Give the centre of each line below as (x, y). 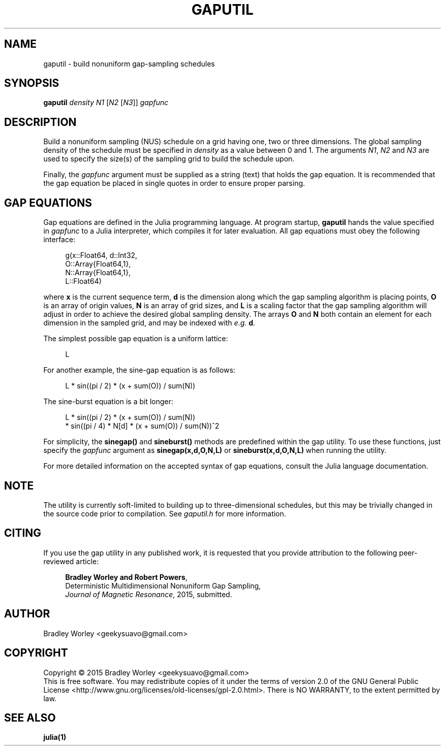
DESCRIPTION (40, 122)
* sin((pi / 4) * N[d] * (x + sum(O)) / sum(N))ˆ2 (142, 426)
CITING (23, 533)
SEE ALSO (30, 718)
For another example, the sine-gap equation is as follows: (139, 370)
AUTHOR (27, 614)
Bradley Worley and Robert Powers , (126, 577)
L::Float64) (83, 281)
